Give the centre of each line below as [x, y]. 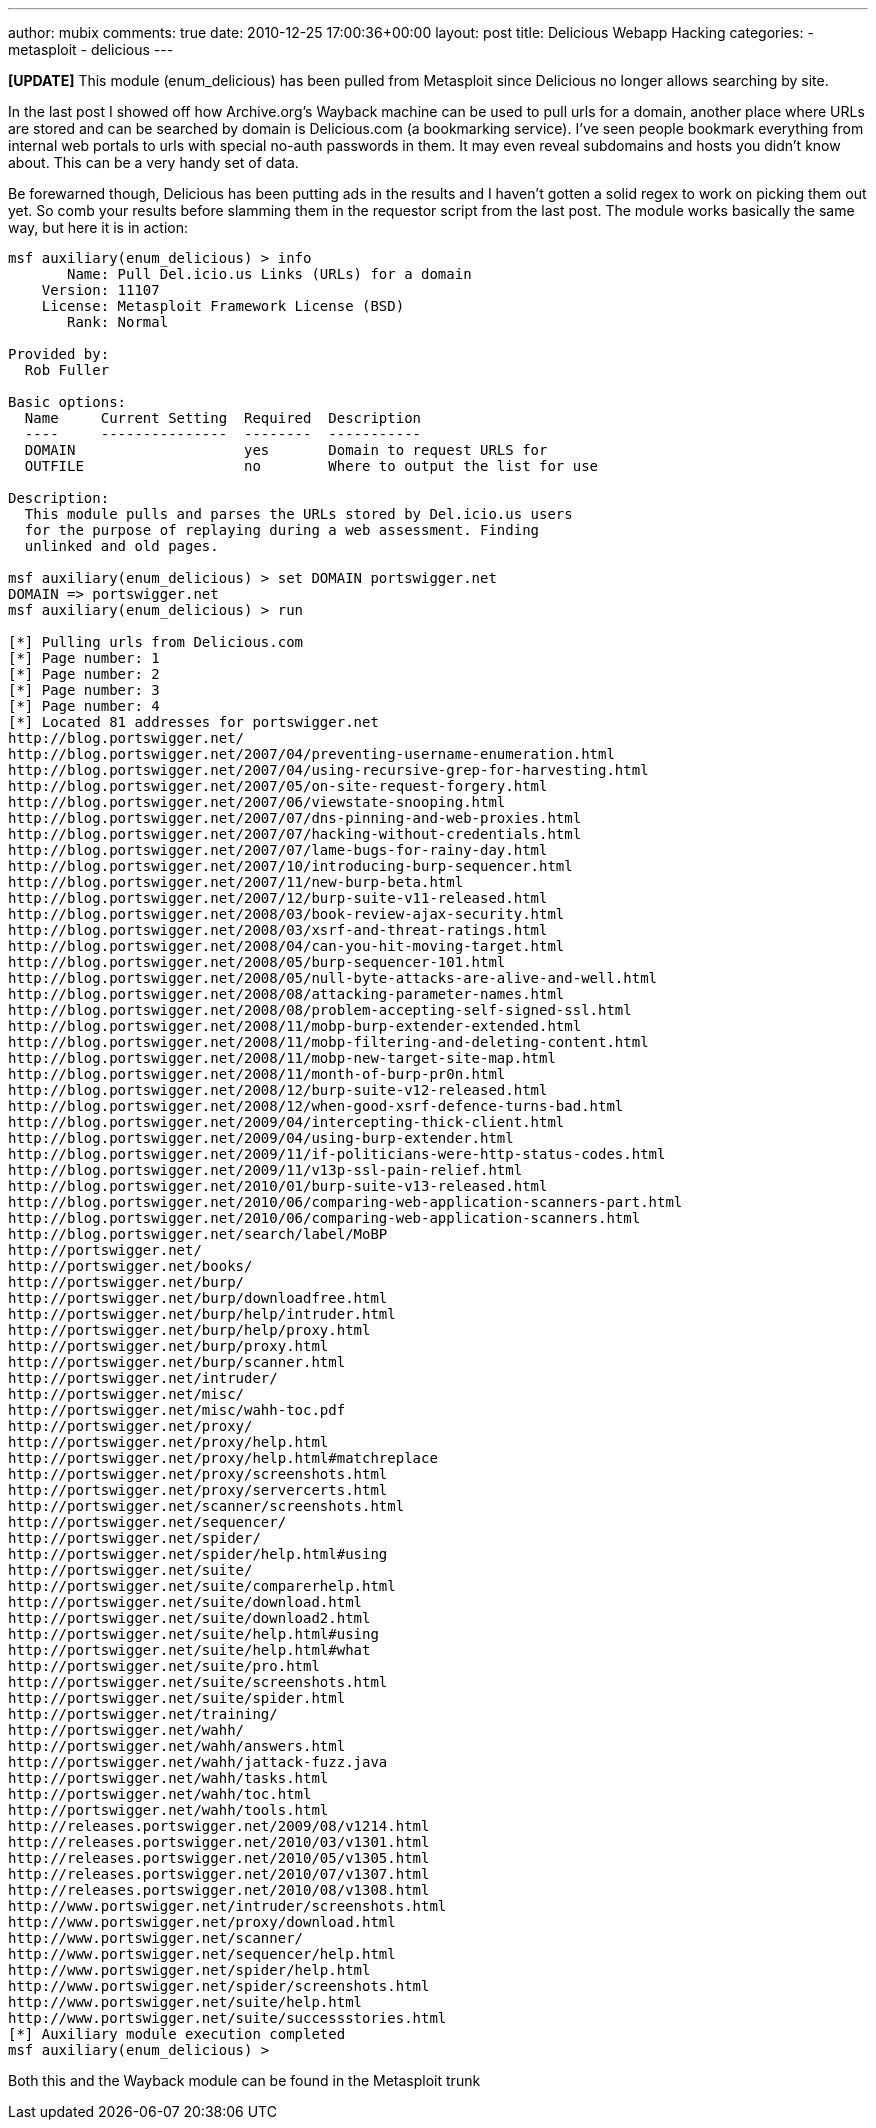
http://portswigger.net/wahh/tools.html [168, 1810]
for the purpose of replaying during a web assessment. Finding [282, 530]
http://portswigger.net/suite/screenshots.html [198, 1682]
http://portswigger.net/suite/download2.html [189, 1618]
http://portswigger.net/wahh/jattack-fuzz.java [198, 1762]
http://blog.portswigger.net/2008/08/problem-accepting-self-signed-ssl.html [320, 1010]
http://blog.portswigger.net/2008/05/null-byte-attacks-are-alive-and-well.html [333, 978]
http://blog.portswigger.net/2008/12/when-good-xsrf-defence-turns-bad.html [316, 1106]
